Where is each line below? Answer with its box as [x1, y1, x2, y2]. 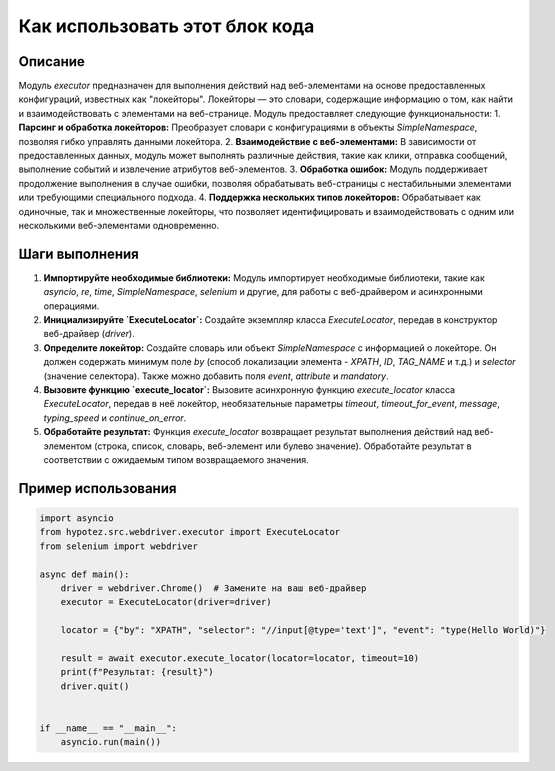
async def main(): [39, 568, 130, 580]
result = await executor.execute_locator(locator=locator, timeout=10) [60, 652, 420, 664]
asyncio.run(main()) [60, 736, 162, 748]
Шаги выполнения [18, 245, 139, 262]
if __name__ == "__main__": [39, 722, 177, 734]
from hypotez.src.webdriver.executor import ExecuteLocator [39, 526, 341, 538]
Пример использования [18, 480, 177, 497]
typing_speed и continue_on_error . [43, 411, 187, 424]
